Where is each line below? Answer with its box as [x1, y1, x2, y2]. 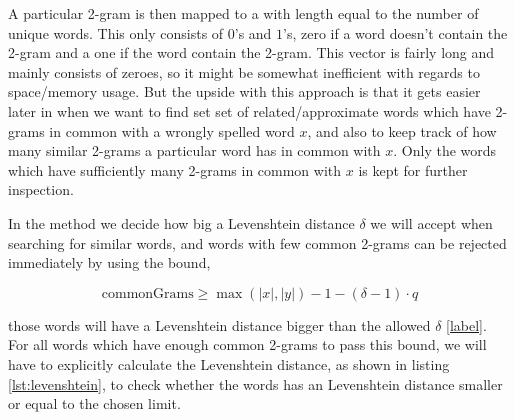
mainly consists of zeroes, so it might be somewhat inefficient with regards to [8, 61, 480, 82]
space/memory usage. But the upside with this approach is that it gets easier [8, 81, 481, 102]
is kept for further [358, 159, 468, 180]
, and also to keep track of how [307, 120, 497, 141]
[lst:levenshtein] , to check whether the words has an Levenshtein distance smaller [8, 373, 503, 394]
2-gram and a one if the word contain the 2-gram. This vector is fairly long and [8, 42, 495, 63]
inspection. [8, 179, 74, 200]
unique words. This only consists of [8, 22, 224, 43]
